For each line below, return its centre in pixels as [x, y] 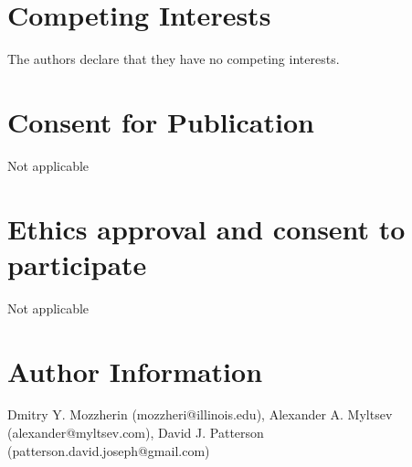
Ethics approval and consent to [206, 228]
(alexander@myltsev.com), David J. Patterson [136, 433]
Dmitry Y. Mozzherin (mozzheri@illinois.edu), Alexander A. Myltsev [200, 414]
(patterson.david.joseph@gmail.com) [109, 450]
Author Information [135, 371]
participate [77, 264]
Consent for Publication [161, 121]
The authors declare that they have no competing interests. [174, 59]
